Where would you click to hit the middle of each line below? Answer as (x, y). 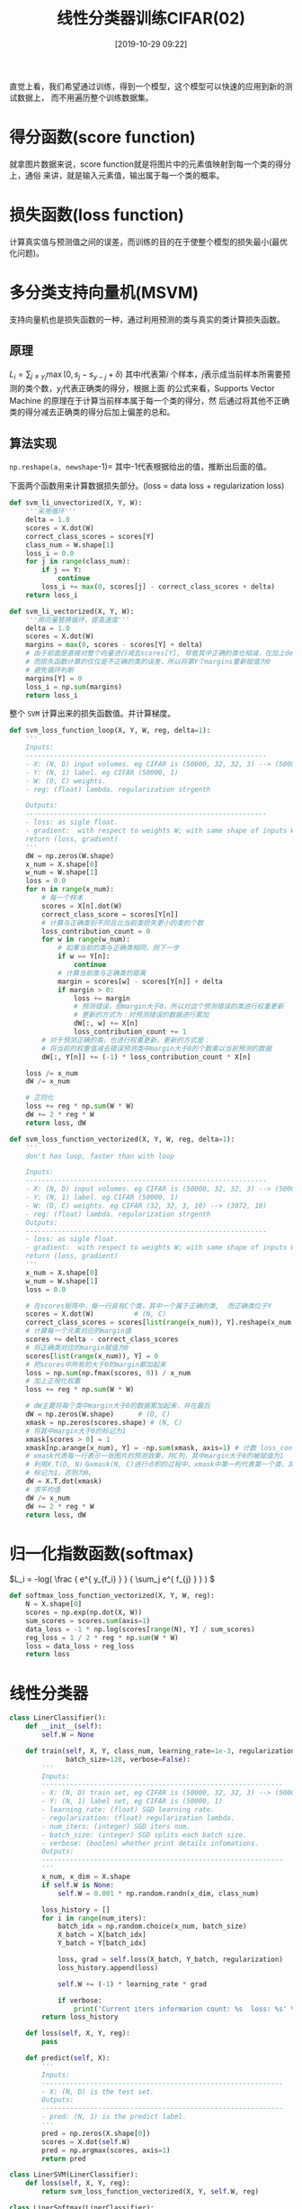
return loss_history (80, 2017)
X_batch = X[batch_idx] (102, 1935)
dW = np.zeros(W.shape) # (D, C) (98, 1415)
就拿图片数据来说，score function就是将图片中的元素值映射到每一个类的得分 (151, 164)
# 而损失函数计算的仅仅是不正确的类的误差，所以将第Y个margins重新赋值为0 (148, 662)
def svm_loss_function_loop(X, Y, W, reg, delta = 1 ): (110, 731)
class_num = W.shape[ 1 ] (70, 545)
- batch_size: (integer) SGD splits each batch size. (144, 1835)
